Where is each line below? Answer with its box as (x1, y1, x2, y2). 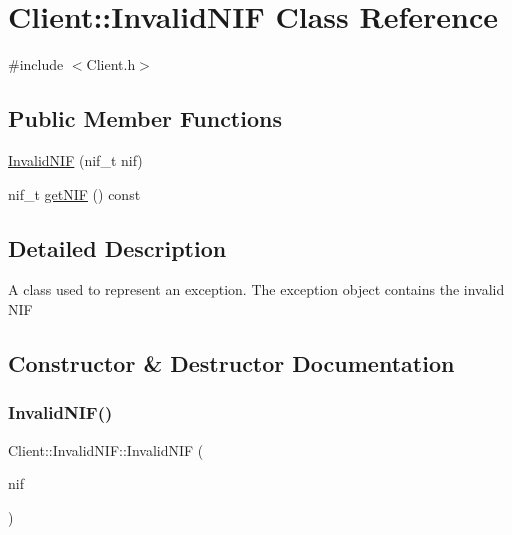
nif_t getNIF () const (8, 183, 141, 204)
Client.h (86, 54, 136, 75)
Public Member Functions (8, 103, 282, 134)
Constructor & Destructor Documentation (8, 347, 455, 378)
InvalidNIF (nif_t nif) (8, 149, 143, 170)
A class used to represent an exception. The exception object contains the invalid (8, 279, 505, 300)
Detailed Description (8, 232, 227, 263)
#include (8, 54, 64, 75)
